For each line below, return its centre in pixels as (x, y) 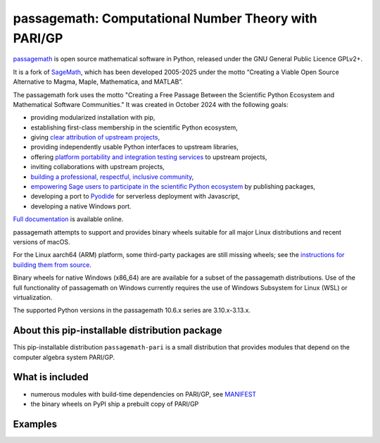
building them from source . (52, 265)
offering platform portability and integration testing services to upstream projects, (149, 157)
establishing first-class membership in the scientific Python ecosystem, (134, 127)
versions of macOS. (42, 242)
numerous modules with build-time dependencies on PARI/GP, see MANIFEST (144, 394)
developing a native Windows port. (81, 206)
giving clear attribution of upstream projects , (95, 137)
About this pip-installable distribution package (118, 331)
